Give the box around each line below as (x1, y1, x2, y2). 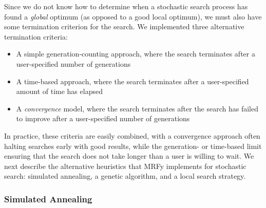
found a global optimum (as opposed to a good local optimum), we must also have (4, 11, 262, 22)
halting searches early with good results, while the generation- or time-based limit (4, 140, 262, 151)
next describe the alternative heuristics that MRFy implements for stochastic (4, 160, 246, 171)
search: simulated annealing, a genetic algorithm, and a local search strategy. (4, 171, 246, 181)
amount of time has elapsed (16, 86, 103, 97)
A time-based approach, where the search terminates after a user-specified (16, 75, 249, 86)
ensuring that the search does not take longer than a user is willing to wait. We (4, 150, 254, 161)
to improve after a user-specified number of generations (16, 113, 190, 124)
